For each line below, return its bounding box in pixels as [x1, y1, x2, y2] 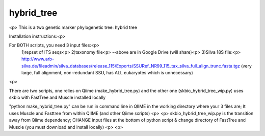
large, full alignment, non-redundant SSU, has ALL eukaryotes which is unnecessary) [21, 69, 193, 75]
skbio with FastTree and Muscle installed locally [9, 94, 106, 100]
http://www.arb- [21, 56, 54, 62]
